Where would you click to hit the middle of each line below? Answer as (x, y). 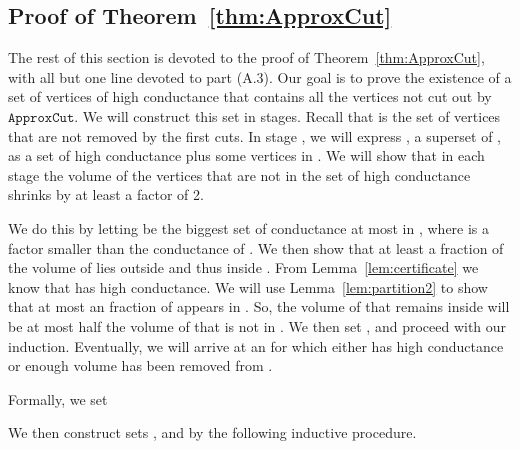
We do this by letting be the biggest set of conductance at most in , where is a (249, 227)
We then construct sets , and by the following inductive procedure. (212, 432)
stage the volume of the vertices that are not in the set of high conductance (239, 174)
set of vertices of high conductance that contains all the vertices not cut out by (250, 96)
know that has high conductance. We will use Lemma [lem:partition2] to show (248, 286)
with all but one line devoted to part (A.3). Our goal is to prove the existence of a (260, 76)
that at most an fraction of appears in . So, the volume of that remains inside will (259, 306)
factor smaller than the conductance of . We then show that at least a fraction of (256, 247)
